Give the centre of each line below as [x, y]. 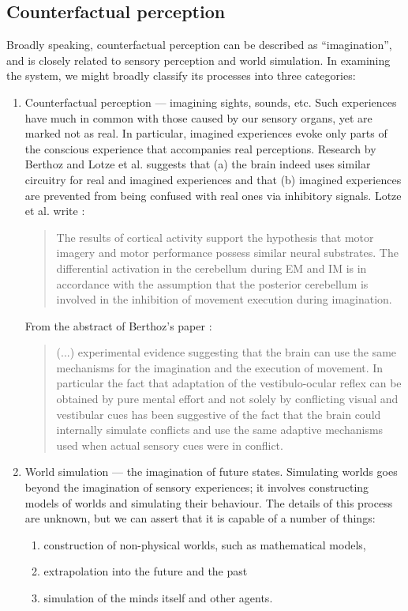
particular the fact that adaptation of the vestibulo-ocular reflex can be [229, 383]
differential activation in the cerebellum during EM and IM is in [211, 268]
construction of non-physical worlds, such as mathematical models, [205, 544]
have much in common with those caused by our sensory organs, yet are [198, 117]
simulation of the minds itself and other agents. [158, 598]
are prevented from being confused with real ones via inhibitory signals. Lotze [213, 195]
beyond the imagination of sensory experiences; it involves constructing [197, 487]
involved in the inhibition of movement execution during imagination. [224, 299]
